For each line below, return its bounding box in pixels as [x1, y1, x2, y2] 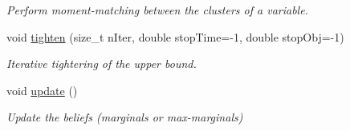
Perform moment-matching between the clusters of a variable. [6, 2, 308, 18]
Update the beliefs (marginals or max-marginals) [6, 109, 243, 125]
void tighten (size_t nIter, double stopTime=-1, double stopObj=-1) [6, 28, 344, 45]
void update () [6, 81, 78, 98]
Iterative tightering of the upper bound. [6, 55, 197, 72]
